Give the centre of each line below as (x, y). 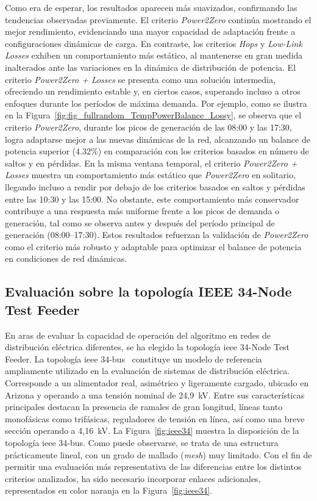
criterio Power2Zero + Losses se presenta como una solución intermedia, (140, 79)
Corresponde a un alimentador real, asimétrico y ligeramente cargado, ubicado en (157, 383)
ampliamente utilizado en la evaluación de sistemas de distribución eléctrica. (148, 371)
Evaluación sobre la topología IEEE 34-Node (148, 291)
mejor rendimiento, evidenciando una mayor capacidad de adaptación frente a (150, 31)
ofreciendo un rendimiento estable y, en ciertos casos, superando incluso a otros (153, 91)
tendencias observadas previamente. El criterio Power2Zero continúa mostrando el (158, 19)
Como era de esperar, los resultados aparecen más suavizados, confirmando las (151, 7)
